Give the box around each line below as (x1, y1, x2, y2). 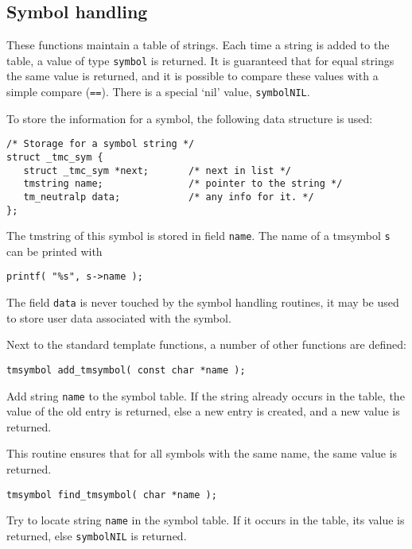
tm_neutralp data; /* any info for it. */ (23, 191, 314, 203)
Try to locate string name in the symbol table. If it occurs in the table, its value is (6, 512, 405, 528)
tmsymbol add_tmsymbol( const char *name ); (6, 364, 246, 376)
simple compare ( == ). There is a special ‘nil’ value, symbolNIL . (6, 83, 310, 100)
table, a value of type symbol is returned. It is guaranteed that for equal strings (6, 52, 395, 68)
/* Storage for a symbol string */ (6, 138, 195, 150)
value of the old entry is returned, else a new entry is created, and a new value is (6, 403, 400, 419)
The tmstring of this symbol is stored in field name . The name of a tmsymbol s (6, 227, 391, 244)
